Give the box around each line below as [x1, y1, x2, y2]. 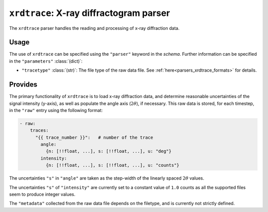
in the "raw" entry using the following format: [9, 107, 103, 113]
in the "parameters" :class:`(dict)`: [9, 58, 83, 64]
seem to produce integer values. [9, 192, 75, 198]
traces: [30, 127, 49, 133]
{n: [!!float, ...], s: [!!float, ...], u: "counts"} [45, 162, 180, 168]
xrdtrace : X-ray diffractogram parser [9, 7, 170, 18]
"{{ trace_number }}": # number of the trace [35, 134, 153, 140]
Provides [9, 80, 37, 89]
